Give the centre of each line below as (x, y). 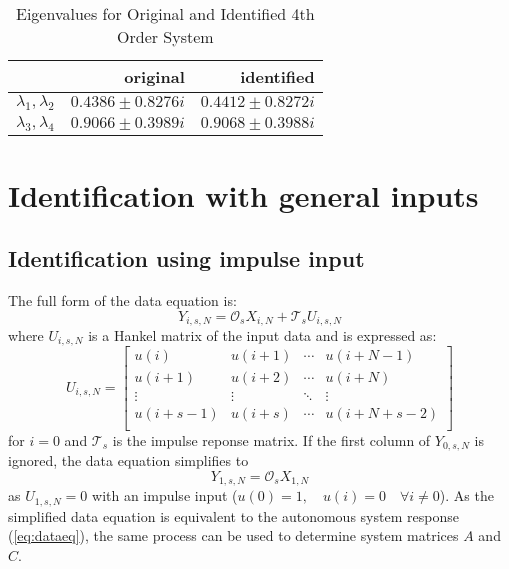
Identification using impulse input (186, 258)
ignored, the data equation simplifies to (128, 460)
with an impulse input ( (165, 495)
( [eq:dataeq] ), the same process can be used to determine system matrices (233, 535)
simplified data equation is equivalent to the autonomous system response (233, 515)
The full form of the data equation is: (122, 299)
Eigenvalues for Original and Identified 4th (165, 13)
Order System (165, 36)
